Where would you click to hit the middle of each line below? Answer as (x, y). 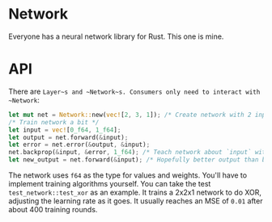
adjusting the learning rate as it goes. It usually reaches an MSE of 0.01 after (136, 201)
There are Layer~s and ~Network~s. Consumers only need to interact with (134, 91)
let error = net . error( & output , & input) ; (79, 145)
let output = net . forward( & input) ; (68, 137)
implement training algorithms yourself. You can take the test (110, 184)
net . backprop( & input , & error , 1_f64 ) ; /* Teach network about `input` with (139, 153)
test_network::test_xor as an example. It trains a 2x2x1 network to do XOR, (135, 192)
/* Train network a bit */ (54, 122)
